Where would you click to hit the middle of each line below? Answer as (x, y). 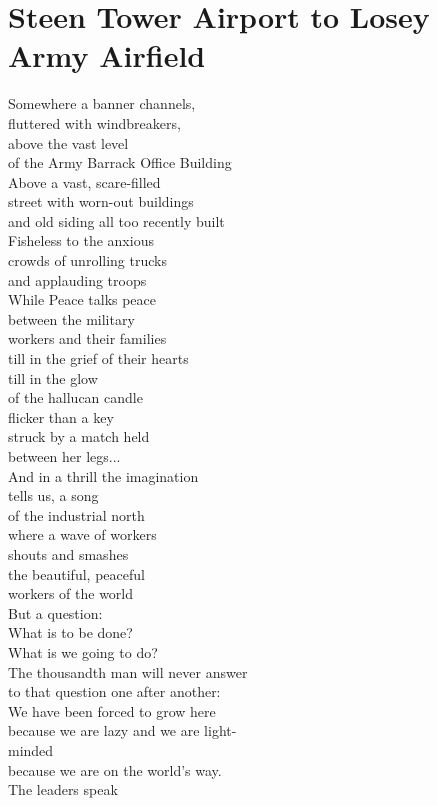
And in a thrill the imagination (103, 475)
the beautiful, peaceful (76, 573)
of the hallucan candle (75, 397)
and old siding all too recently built (116, 220)
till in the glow (53, 377)
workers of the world (71, 593)
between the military (71, 318)
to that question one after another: (114, 691)
